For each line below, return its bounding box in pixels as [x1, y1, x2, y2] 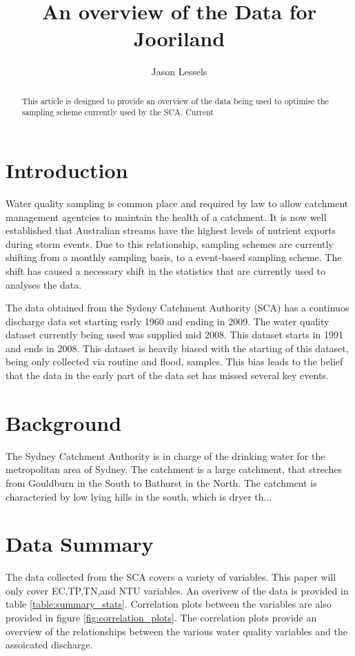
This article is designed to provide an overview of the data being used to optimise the [21, 95, 329, 106]
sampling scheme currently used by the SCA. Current [21, 106, 214, 118]
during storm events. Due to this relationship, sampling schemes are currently [6, 236, 334, 251]
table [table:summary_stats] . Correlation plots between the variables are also [6, 597, 332, 611]
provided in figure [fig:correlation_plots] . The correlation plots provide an [6, 610, 317, 625]
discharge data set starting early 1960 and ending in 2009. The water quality [6, 313, 329, 328]
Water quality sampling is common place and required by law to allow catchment [6, 195, 349, 210]
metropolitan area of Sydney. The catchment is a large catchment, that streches [6, 462, 343, 476]
